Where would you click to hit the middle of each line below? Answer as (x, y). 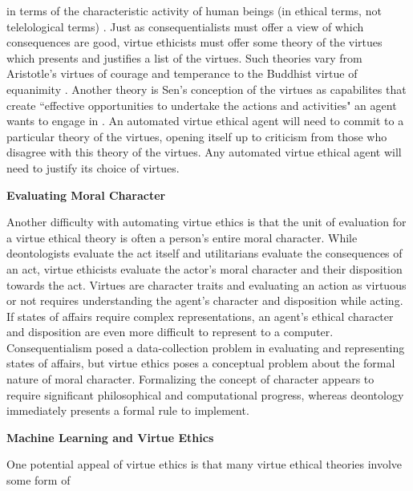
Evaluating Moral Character (86, 195)
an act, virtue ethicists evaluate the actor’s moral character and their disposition (204, 268)
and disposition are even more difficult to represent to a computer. (170, 332)
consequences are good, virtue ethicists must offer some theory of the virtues (194, 42)
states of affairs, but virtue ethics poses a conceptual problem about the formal (201, 363)
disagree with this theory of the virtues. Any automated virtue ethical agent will (204, 152)
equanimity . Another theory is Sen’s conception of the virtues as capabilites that (206, 89)
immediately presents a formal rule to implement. (128, 410)
